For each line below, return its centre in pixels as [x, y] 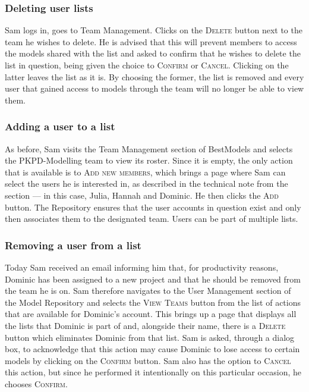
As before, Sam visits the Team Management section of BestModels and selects [149, 148]
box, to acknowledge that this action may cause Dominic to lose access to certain [152, 349]
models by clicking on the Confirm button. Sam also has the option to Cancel [148, 360]
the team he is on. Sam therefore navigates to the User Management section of [148, 291]
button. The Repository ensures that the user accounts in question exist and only [153, 207]
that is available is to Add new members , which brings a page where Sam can [145, 172]
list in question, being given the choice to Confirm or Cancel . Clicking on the [147, 65]
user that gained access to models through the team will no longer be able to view [154, 88]
